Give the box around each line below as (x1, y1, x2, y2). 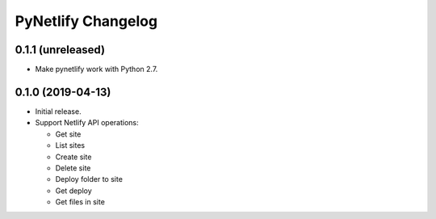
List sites (55, 141, 85, 150)
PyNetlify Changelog (15, 12, 157, 30)
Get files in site (55, 197, 105, 207)
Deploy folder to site (55, 175, 123, 184)
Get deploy (55, 186, 92, 196)
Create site (55, 152, 92, 162)
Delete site (55, 162, 91, 173)
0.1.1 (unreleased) (15, 43, 105, 57)
